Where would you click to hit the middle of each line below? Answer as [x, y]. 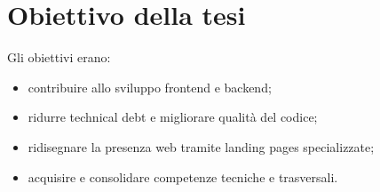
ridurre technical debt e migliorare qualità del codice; [173, 117]
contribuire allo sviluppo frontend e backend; [150, 87]
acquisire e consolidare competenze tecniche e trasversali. [183, 176]
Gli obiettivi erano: [59, 57]
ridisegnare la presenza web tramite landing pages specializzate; [201, 146]
